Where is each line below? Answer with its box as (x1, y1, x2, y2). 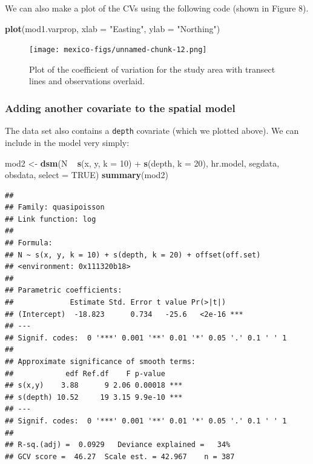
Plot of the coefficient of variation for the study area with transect (29, 62, 275, 75)
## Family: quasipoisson (5, 203, 105, 212)
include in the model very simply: (5, 136, 130, 148)
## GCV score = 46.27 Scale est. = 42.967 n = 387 (5, 452, 235, 461)
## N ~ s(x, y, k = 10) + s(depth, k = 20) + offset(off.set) (5, 250, 261, 259)
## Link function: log (5, 214, 96, 224)
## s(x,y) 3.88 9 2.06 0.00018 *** (5, 381, 183, 390)
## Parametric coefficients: (5, 286, 122, 295)
